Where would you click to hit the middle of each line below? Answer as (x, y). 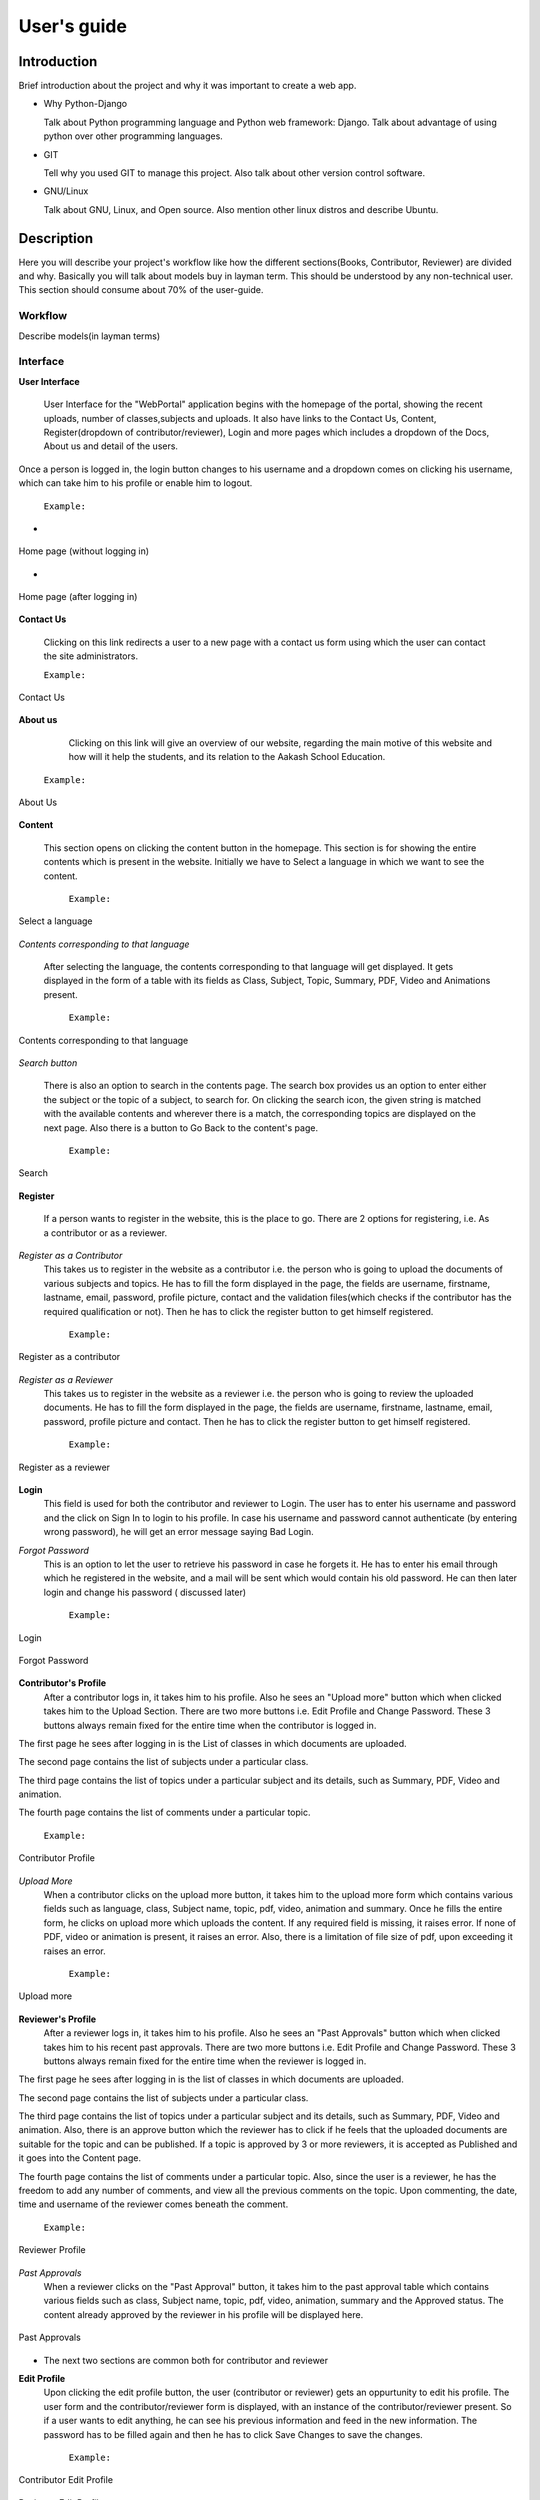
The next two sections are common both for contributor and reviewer (186, 2360)
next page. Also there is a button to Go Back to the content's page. (181, 1127)
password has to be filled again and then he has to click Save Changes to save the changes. (233, 2434)
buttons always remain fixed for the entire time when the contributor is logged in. (210, 1725)
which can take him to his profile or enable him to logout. (135, 483)
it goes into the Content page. (80, 2158)
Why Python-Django (85, 104)
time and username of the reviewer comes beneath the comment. (153, 2204)
